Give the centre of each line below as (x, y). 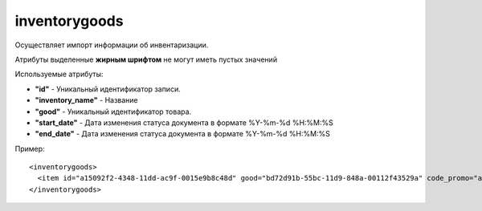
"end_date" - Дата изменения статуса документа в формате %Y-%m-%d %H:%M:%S (183, 134)
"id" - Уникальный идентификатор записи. (108, 89)
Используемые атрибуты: (59, 74)
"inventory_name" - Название (86, 100)
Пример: (30, 148)
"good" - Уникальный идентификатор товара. (113, 112)
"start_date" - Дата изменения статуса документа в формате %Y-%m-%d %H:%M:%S (184, 122)
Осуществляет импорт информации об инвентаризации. (112, 45)
